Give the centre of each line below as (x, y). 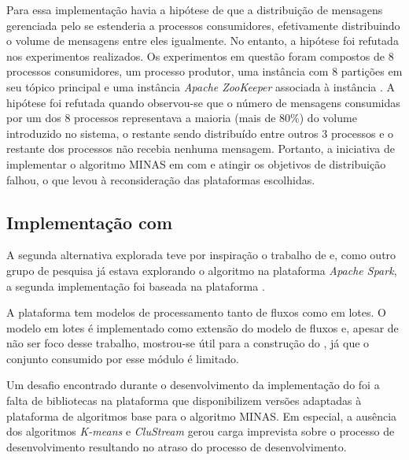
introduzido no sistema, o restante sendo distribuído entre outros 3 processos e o (200, 133)
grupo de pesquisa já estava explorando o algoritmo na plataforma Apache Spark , (202, 270)
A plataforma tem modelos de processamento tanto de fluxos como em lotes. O (196, 312)
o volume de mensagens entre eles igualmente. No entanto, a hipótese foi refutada (203, 41)
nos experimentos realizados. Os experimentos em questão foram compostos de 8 (200, 56)
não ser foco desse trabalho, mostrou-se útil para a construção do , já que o (188, 343)
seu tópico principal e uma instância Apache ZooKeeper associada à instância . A (201, 86)
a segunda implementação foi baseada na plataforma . (136, 286)
